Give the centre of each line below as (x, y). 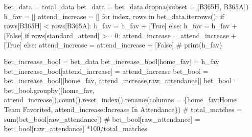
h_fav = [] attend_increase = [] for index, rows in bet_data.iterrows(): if (114, 16)
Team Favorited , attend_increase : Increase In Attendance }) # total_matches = (123, 109)
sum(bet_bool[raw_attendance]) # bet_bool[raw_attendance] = (102, 119)
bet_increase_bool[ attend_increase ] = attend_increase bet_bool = (106, 71)
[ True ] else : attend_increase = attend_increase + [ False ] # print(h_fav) (113, 45)
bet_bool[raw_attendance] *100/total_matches (76, 128)
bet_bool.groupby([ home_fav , (49, 90)
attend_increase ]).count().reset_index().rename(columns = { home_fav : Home (120, 100)
